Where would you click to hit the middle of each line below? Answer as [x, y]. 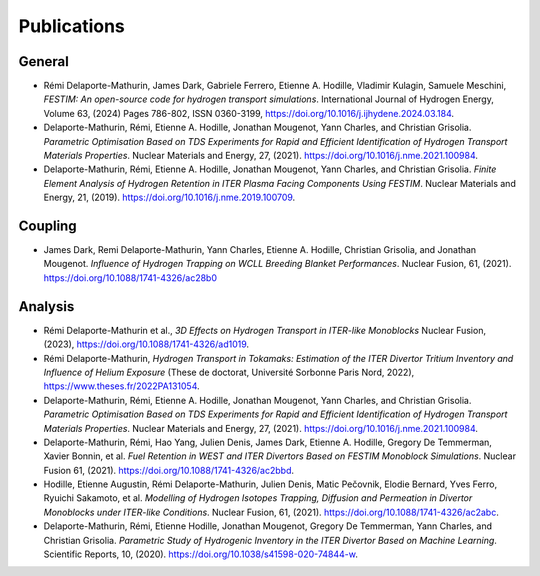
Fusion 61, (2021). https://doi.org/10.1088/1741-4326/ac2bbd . [169, 470]
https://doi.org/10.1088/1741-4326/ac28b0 [130, 277]
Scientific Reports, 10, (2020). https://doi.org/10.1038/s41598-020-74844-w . [201, 554]
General [44, 61]
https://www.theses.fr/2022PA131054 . [121, 386]
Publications [71, 26]
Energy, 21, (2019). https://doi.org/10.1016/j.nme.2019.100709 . [169, 197]
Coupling [47, 226]
